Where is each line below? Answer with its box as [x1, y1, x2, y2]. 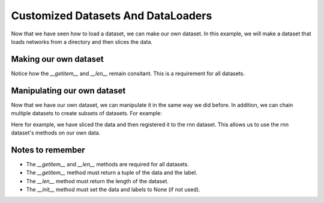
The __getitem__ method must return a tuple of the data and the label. [26, 169, 197, 177]
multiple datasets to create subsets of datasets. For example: [11, 110, 162, 117]
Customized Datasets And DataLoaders [11, 9, 212, 22]
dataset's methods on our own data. [11, 129, 101, 136]
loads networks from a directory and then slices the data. [11, 38, 153, 45]
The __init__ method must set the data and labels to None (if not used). [26, 186, 200, 193]
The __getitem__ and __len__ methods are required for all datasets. [26, 160, 189, 168]
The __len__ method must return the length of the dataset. [26, 177, 169, 184]
